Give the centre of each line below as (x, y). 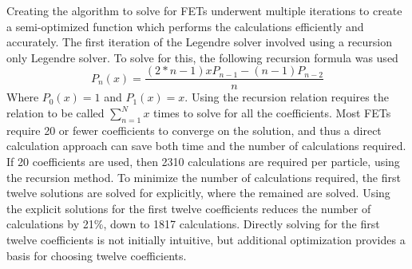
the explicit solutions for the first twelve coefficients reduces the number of (189, 208)
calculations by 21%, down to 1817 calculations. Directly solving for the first (193, 224)
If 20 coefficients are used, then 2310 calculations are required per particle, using (203, 162)
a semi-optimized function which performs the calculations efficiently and (185, 26)
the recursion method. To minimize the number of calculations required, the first (204, 177)
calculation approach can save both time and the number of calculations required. (206, 146)
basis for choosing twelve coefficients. (97, 255)
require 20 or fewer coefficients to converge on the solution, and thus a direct (194, 130)
